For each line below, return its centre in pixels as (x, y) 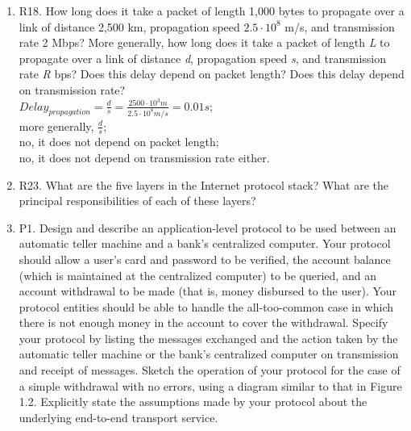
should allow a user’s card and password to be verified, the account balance (205, 259)
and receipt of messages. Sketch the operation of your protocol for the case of (210, 370)
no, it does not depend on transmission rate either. (144, 157)
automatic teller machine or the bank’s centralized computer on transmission (209, 354)
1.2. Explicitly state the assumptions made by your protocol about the (193, 402)
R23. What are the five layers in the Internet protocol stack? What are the (204, 184)
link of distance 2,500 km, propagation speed (129, 26)
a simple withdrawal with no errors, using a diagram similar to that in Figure (210, 385)
